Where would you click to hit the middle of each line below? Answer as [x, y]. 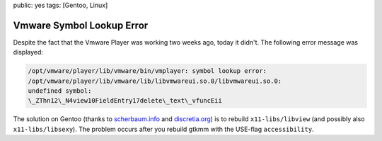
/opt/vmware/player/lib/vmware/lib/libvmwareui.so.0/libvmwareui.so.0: [155, 81]
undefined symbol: [60, 91]
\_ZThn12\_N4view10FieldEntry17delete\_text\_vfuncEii [125, 101]
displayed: [28, 52]
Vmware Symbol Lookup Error [81, 25]
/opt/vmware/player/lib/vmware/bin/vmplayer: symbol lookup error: [147, 71]
